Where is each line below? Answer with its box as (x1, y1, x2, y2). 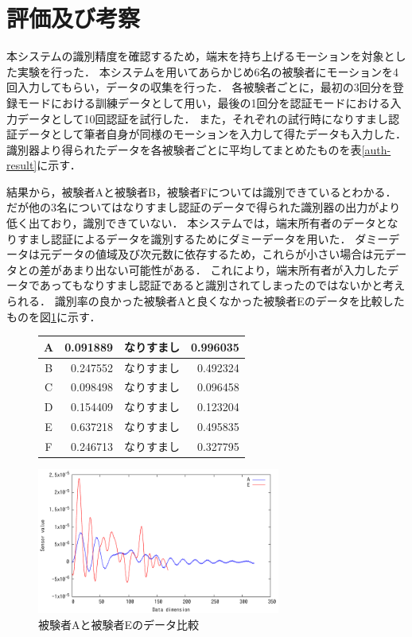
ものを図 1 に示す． (6, 308, 101, 324)
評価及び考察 (6, 2, 141, 34)
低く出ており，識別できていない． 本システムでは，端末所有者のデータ (6, 215, 376, 231)
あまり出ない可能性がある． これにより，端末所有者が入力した (61, 261, 388, 278)
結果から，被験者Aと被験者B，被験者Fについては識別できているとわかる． (6, 183, 397, 200)
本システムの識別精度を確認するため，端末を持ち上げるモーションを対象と (6, 48, 395, 64)
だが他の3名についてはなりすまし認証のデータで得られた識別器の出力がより (6, 199, 401, 216)
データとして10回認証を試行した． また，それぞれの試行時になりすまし (17, 110, 388, 126)
